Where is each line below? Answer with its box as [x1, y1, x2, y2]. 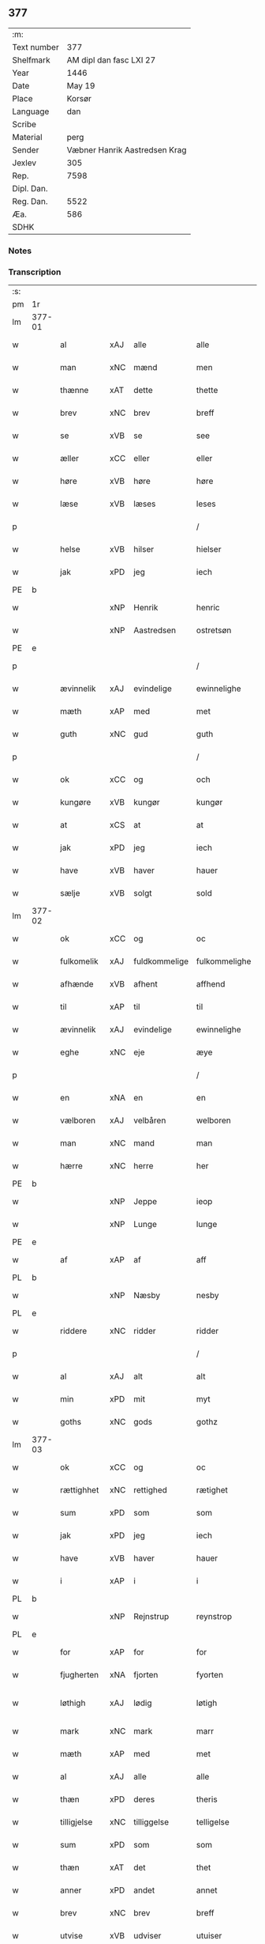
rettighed [133, 1485, 168, 1496]
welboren [196, 1115, 231, 1126]
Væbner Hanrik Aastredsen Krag [66, 144, 187, 155]
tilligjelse [60, 1817, 93, 1828]
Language [12, 106, 50, 117]
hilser [133, 544, 155, 555]
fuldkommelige [133, 956, 189, 967]
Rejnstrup [133, 1611, 170, 1622]
